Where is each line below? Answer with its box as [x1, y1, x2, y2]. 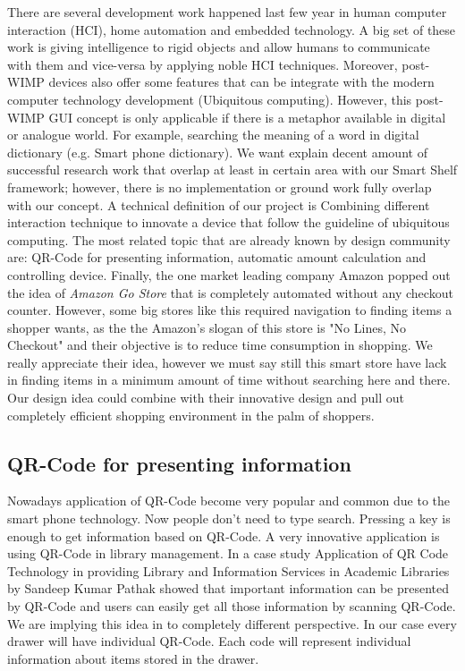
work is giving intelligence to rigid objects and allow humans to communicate [7, 38, 430, 56]
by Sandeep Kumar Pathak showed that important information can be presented [7, 579, 450, 598]
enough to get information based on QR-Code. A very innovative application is [7, 526, 440, 545]
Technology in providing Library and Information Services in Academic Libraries [7, 561, 450, 580]
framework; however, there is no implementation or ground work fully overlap [7, 177, 432, 196]
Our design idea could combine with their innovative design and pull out [7, 388, 404, 407]
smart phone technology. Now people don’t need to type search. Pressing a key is [7, 509, 451, 528]
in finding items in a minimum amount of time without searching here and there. [7, 370, 451, 389]
